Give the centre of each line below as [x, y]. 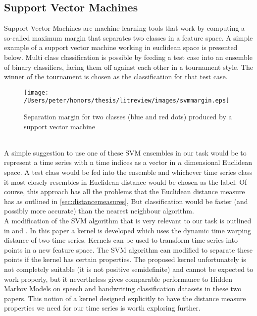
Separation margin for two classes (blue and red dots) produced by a [128, 117]
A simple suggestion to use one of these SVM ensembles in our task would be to [125, 152]
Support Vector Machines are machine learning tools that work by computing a [125, 28]
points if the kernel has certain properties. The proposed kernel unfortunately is [125, 259]
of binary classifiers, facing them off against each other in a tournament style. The [128, 67]
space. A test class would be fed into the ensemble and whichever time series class [128, 172]
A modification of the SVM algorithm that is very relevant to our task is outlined [128, 221]
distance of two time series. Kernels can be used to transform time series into [121, 240]
